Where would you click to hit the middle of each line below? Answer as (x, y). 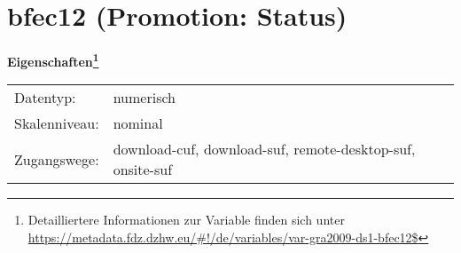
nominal (138, 123)
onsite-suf (143, 170)
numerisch (144, 98)
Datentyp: (45, 98)
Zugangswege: (57, 159)
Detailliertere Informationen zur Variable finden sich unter (186, 220)
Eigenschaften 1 (53, 60)
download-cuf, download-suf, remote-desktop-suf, (264, 149)
